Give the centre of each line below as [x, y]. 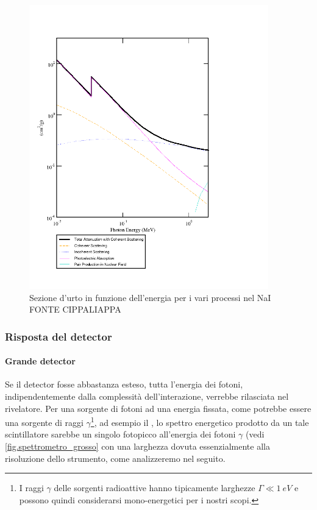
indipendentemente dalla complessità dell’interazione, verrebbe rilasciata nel [147, 396]
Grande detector [40, 361]
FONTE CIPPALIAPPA [75, 309]
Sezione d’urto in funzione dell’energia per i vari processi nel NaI [150, 297]
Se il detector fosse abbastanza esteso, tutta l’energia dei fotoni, [124, 384]
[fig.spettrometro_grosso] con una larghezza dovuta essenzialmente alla [137, 446]
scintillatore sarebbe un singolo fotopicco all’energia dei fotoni [120, 434]
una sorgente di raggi [44, 422]
